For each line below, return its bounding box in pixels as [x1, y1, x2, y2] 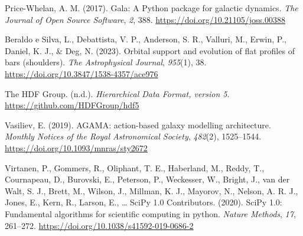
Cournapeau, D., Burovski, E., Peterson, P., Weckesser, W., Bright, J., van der [5, 173, 290, 185]
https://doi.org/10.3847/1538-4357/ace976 [5, 67, 158, 79]
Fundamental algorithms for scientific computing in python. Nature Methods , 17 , [5, 207, 296, 220]
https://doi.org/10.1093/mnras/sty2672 [5, 141, 148, 154]
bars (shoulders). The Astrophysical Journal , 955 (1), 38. [5, 56, 207, 68]
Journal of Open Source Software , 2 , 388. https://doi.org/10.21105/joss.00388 [5, 13, 285, 25]
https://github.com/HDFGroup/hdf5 [5, 99, 139, 111]
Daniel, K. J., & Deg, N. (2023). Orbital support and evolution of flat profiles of [5, 44, 295, 56]
